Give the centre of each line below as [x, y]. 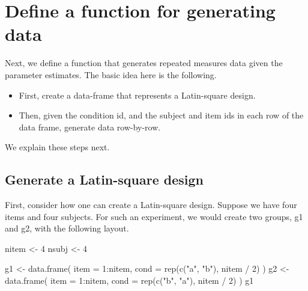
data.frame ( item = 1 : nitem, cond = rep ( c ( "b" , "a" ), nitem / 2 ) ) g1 [129, 280]
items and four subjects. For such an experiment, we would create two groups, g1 [154, 216]
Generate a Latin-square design [104, 179]
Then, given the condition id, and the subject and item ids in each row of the [161, 115]
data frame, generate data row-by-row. [90, 127]
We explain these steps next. [57, 147]
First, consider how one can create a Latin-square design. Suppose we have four [151, 205]
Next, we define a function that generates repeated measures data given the [144, 63]
